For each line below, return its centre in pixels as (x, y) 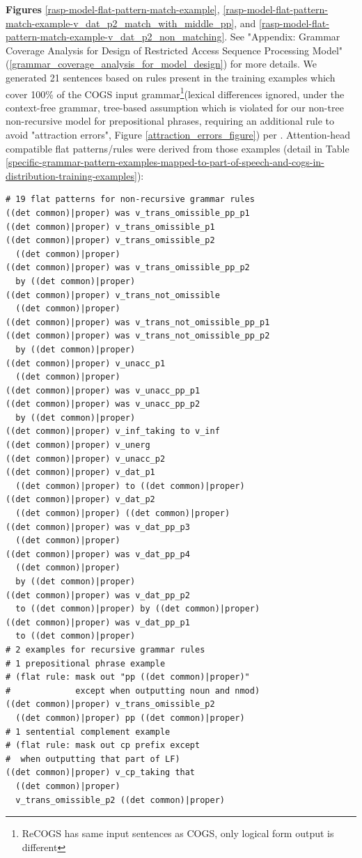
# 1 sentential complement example (88, 732)
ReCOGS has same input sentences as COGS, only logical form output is (178, 833)
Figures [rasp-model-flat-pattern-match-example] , (113, 9)
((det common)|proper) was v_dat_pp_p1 (98, 622)
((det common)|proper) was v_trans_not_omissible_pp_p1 (138, 322)
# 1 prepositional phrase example (86, 663)
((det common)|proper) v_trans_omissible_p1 (110, 227)
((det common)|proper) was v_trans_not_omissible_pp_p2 (138, 336)
